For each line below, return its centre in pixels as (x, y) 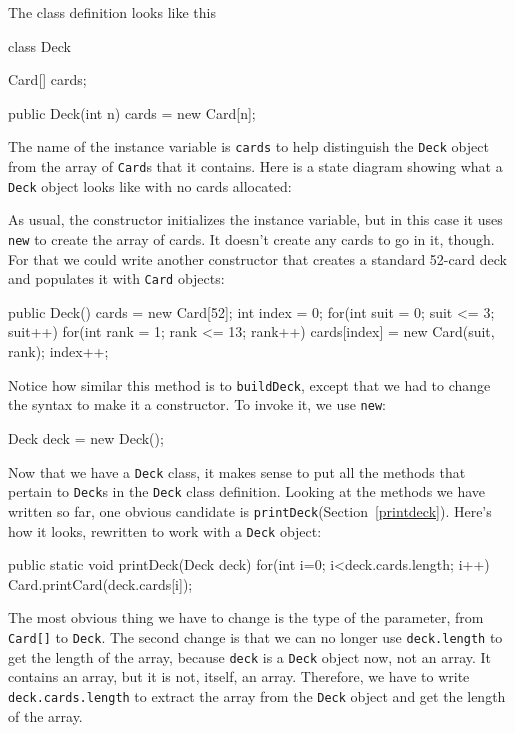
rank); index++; (58, 351)
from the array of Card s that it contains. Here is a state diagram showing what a (255, 166)
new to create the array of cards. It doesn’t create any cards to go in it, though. (251, 238)
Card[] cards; (47, 79)
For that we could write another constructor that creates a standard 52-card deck (257, 258)
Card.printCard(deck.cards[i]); (100, 583)
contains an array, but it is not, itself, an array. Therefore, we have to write (239, 676)
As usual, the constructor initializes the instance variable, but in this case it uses (255, 219)
